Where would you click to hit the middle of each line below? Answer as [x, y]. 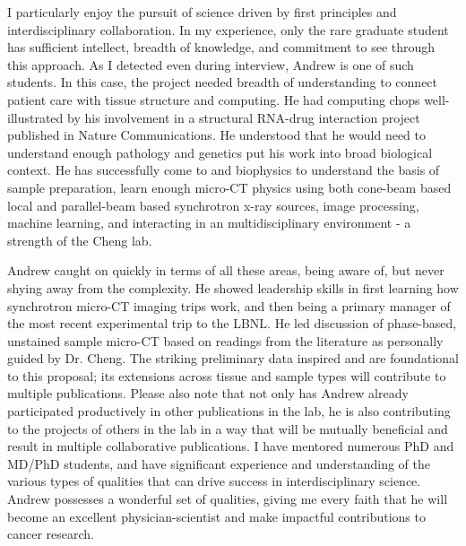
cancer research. [51, 534]
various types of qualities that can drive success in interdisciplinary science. [214, 481]
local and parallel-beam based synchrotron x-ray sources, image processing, [213, 205]
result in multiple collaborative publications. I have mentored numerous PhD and [231, 446]
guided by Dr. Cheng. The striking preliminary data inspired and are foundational [233, 358]
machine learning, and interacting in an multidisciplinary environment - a [209, 223]
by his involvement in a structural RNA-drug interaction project [244, 117]
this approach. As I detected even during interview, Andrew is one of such [211, 64]
